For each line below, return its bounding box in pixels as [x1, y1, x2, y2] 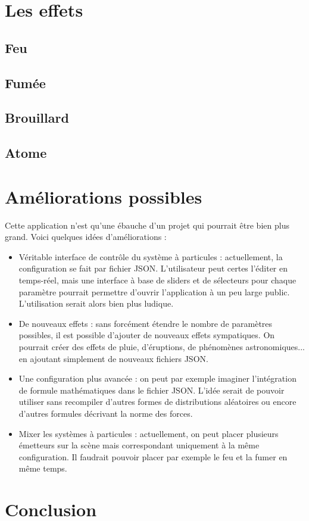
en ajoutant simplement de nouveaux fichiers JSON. [18, 352, 208, 364]
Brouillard [5, 108, 69, 127]
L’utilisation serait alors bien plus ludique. [18, 297, 174, 310]
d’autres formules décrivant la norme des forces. [18, 407, 193, 419]
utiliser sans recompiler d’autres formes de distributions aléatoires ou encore [18, 395, 296, 408]
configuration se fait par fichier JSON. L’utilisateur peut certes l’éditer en [18, 262, 288, 274]
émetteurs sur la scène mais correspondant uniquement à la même [18, 439, 260, 451]
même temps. [18, 462, 67, 475]
